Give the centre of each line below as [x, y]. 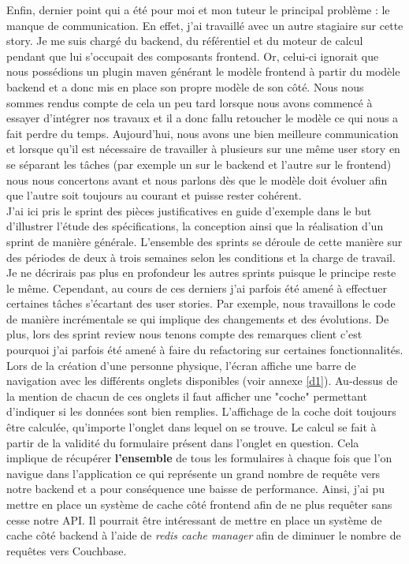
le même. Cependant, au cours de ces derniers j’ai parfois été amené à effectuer [197, 288]
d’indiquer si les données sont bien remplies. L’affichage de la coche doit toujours [201, 411]
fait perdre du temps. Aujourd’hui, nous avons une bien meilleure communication [203, 133]
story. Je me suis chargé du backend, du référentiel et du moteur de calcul [185, 41]
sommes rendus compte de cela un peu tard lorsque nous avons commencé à [190, 102]
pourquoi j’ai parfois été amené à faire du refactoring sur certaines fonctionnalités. [205, 350]
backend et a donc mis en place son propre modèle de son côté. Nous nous [185, 86]
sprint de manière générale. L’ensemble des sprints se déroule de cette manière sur [204, 241]
